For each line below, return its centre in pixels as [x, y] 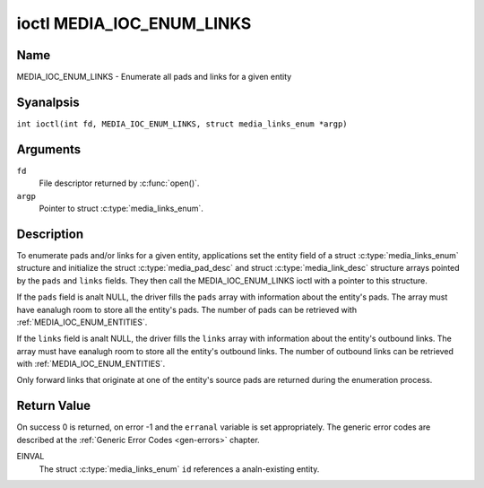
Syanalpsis [48, 102]
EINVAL [30, 457]
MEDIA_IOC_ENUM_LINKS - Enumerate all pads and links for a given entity [154, 77]
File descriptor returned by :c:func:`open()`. [119, 183]
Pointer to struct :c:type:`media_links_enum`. [121, 209]
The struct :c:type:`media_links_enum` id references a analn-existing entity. [179, 469]
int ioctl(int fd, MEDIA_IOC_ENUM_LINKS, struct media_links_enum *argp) [182, 124]
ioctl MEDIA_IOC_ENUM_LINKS [134, 23]
